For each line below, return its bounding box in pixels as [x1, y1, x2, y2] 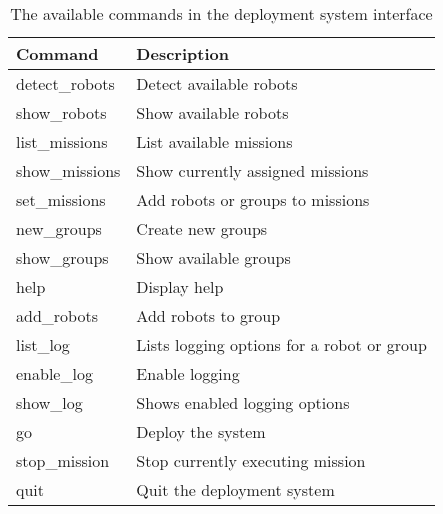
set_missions [16, 188, 106, 211]
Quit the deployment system [136, 478, 335, 501]
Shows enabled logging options [136, 391, 350, 414]
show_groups [16, 246, 109, 269]
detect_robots [16, 72, 115, 95]
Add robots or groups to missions [136, 188, 370, 211]
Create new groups [136, 217, 268, 240]
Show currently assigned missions [136, 159, 369, 182]
